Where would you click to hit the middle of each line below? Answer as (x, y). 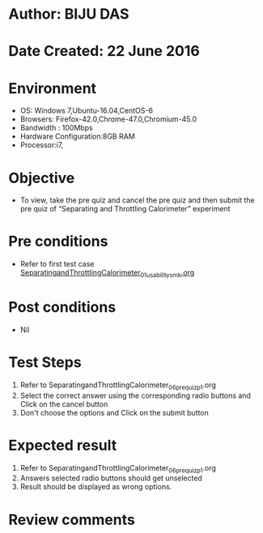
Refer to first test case (57, 264)
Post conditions (62, 307)
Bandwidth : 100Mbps (56, 128)
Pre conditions (58, 242)
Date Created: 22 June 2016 (104, 51)
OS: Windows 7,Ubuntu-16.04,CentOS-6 (87, 111)
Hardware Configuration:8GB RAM (77, 136)
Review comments (72, 520)
